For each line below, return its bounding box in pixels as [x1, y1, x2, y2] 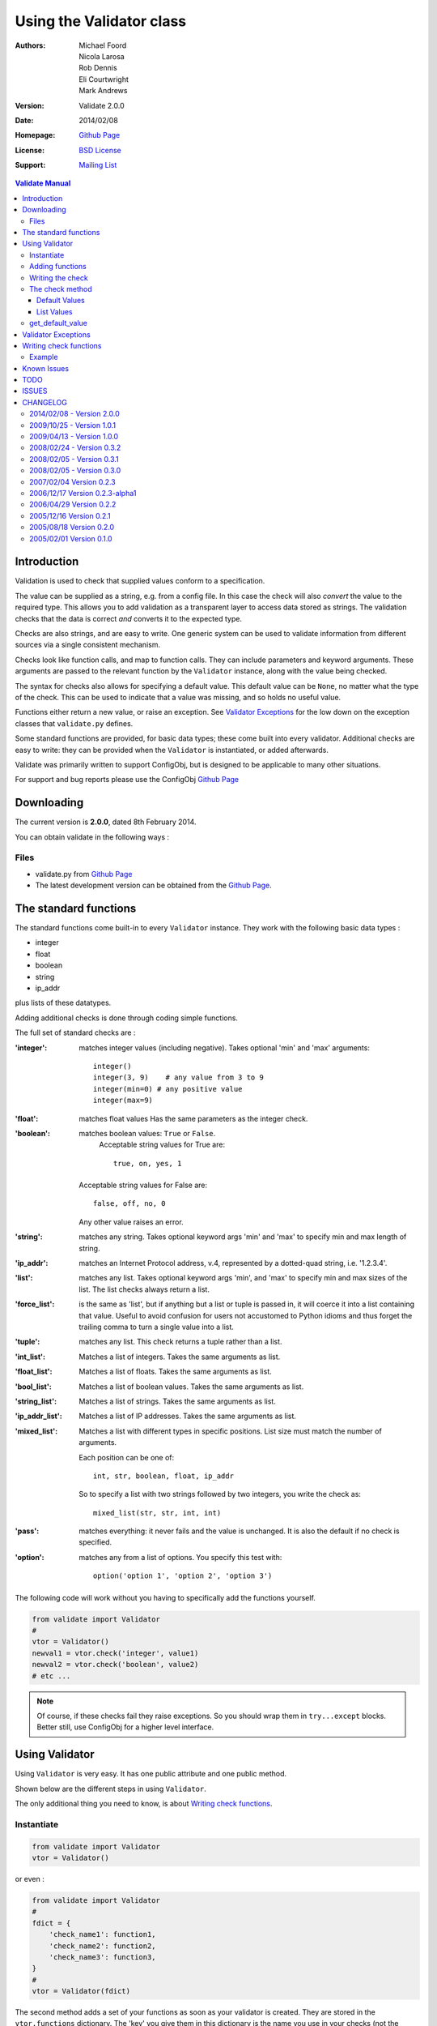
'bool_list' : [15, 1382, 52, 1391]
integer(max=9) [93, 1096, 154, 1105]
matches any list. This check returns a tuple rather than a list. [78, 1337, 282, 1347]
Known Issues [22, 363, 69, 373]
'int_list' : [15, 1352, 46, 1361]
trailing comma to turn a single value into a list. [78, 1322, 235, 1331]
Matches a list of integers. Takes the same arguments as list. [78, 1352, 281, 1361]
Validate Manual [15, 178, 71, 188]
